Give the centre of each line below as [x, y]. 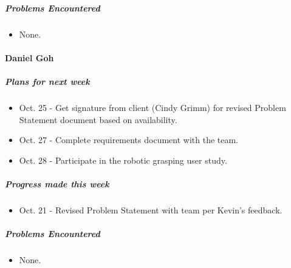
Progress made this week [57, 183]
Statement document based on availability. [98, 119]
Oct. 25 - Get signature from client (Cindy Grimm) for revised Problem [152, 107]
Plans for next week [47, 81]
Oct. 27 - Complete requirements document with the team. [129, 140]
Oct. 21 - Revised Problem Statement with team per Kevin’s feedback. [151, 209]
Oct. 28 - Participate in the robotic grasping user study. [123, 160]
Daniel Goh [29, 57]
